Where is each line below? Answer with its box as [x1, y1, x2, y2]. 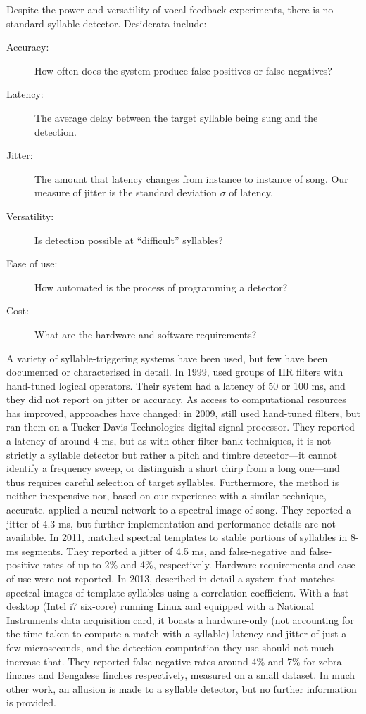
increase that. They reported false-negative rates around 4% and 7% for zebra [6, 654, 342, 668]
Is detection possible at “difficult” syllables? [34, 232, 223, 247]
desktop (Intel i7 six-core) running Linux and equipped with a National [6, 599, 315, 613]
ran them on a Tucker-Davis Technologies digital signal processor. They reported [6, 419, 355, 434]
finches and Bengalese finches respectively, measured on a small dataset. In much [6, 668, 355, 682]
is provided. [6, 695, 56, 710]
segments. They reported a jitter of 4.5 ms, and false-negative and [21, 543, 306, 558]
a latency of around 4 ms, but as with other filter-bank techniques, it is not [6, 433, 332, 448]
